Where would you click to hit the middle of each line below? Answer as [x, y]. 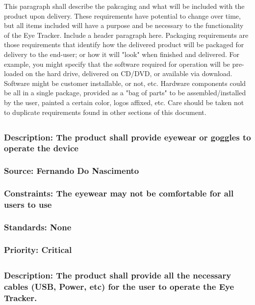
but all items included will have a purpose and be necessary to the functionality [124, 25]
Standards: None [38, 227]
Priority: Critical [38, 249]
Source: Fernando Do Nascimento [72, 171]
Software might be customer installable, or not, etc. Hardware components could [125, 83]
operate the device [41, 148]
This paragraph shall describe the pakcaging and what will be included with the [124, 6]
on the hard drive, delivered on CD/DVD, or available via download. [129, 73]
